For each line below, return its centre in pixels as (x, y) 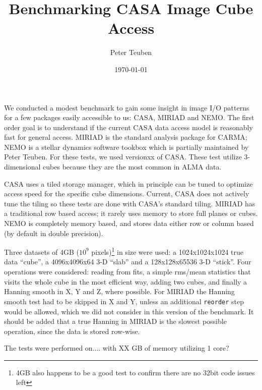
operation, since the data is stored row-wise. (72, 331)
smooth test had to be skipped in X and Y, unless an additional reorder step (124, 301)
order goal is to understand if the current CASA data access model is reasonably (128, 127)
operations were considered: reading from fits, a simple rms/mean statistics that (127, 272)
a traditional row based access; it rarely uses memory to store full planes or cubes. (131, 213)
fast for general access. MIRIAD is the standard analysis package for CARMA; (126, 137)
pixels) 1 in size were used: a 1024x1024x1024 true (168, 251)
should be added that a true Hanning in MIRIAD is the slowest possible (115, 321)
